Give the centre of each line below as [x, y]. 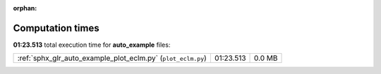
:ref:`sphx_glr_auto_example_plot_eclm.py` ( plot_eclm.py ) [112, 58]
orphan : [25, 8]
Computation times [56, 28]
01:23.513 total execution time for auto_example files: [92, 45]
